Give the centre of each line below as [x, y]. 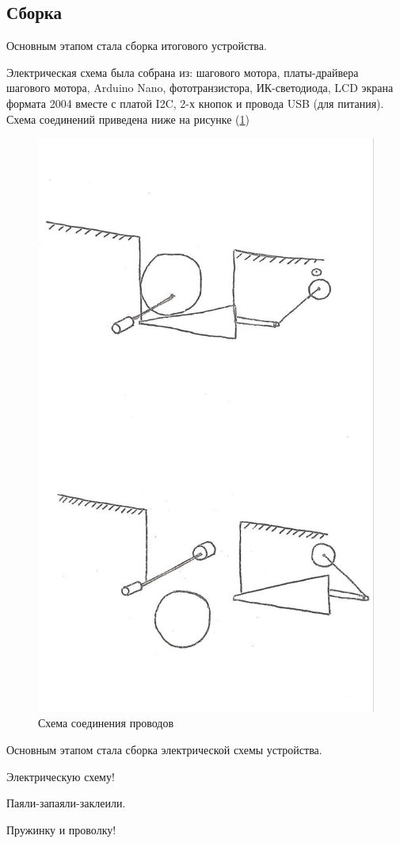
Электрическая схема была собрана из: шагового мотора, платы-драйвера [183, 72]
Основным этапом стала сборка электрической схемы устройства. [164, 749]
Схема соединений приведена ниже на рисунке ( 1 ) [128, 119]
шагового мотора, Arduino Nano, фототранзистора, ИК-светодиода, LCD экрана [200, 88]
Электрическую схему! [61, 776]
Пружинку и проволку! [61, 829]
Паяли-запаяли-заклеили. [66, 803]
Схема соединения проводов [106, 723]
